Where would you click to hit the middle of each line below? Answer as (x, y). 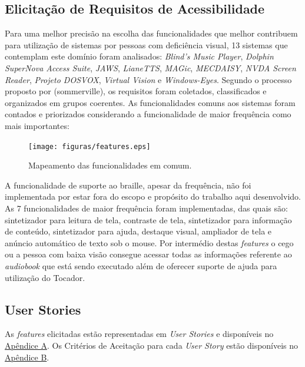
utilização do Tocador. (45, 277)
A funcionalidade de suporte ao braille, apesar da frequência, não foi (128, 185)
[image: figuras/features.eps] (89, 146)
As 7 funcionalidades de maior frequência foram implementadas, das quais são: (146, 208)
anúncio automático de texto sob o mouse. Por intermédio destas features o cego (149, 242)
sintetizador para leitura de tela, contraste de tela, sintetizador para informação (148, 219)
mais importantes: (37, 125)
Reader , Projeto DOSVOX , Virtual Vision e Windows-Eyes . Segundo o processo (148, 79)
